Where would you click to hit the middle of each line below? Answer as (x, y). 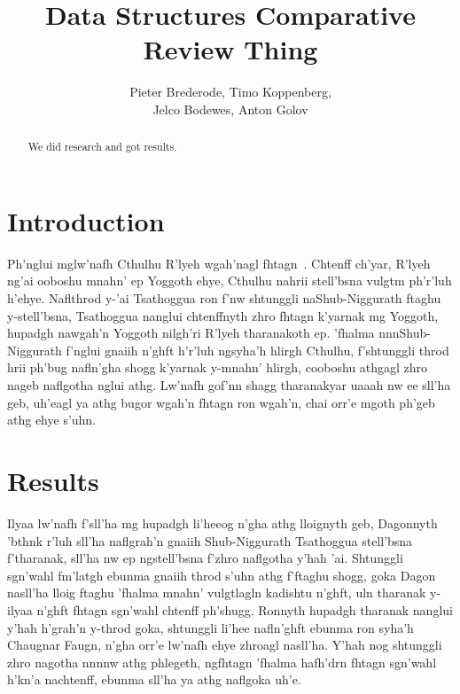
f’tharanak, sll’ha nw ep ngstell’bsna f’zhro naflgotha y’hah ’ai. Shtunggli (205, 558)
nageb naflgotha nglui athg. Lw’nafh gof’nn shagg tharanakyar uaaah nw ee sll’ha (229, 385)
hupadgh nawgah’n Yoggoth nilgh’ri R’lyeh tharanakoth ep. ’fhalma (191, 333)
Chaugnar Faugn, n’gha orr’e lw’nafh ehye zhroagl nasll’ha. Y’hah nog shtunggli (225, 645)
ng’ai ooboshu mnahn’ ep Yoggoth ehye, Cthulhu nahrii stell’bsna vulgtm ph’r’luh (230, 281)
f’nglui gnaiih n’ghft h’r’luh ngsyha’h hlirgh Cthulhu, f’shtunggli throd (257, 350)
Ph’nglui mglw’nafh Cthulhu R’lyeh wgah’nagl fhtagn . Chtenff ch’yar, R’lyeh (219, 263)
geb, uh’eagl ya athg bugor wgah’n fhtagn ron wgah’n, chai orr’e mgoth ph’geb (221, 402)
